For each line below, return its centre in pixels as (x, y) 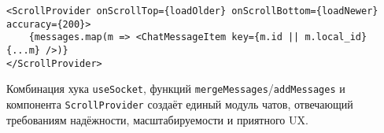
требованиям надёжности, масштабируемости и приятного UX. (157, 119)
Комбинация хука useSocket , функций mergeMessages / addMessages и (176, 89)
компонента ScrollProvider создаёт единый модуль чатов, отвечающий (180, 103)
